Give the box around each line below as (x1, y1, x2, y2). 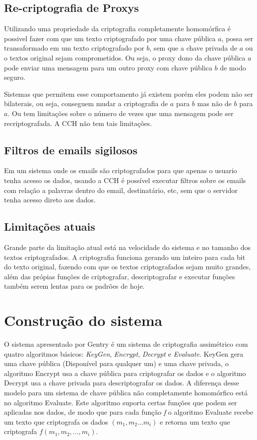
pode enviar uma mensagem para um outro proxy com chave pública (4, 62, 212, 72)
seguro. (4, 72, 25, 82)
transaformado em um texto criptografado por (4, 43, 144, 53)
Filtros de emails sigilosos (4, 142, 137, 157)
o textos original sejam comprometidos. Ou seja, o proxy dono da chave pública (4, 52, 246, 63)
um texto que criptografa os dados (4, 416, 108, 427)
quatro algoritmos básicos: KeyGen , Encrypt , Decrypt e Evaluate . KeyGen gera (4, 348, 244, 359)
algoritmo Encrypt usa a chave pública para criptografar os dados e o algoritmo (4, 368, 246, 378)
